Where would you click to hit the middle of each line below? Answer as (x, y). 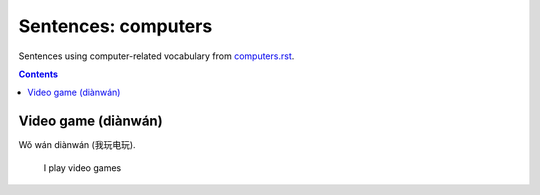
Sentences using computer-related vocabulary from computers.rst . (156, 56)
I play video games (82, 167)
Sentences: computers (115, 26)
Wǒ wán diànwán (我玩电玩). (77, 145)
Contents (38, 74)
